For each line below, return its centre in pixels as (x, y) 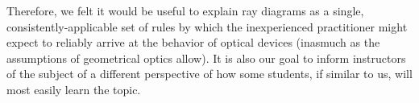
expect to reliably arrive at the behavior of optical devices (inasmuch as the (193, 42)
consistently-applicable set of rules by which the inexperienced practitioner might (207, 26)
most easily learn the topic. (74, 89)
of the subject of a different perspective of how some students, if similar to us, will (209, 74)
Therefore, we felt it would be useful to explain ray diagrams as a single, (185, 10)
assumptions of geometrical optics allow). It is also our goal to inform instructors (206, 58)
